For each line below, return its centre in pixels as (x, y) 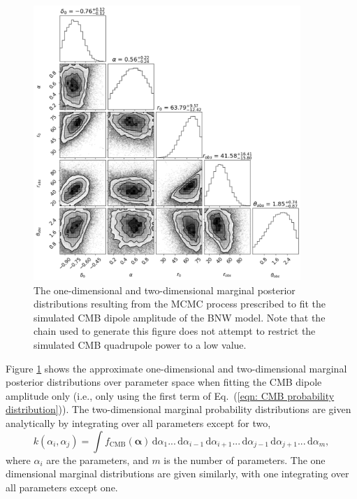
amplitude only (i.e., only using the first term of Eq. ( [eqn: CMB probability (170, 395)
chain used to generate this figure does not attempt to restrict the (175, 331)
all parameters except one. (62, 487)
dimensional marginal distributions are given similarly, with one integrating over (177, 473)
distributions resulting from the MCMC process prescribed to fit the (180, 304)
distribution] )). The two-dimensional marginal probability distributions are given (178, 409)
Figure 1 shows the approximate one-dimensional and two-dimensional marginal (176, 368)
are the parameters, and (97, 460)
